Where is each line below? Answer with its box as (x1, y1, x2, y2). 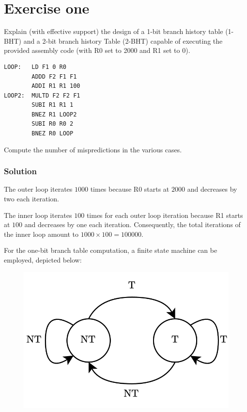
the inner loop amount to (4, 229, 79, 239)
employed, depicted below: (4, 255, 82, 265)
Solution (4, 165, 37, 177)
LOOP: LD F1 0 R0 (4, 63, 66, 70)
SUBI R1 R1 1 (31, 101, 74, 109)
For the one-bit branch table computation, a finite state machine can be (4, 245, 217, 255)
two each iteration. (4, 194, 59, 204)
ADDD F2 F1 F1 (31, 73, 77, 80)
